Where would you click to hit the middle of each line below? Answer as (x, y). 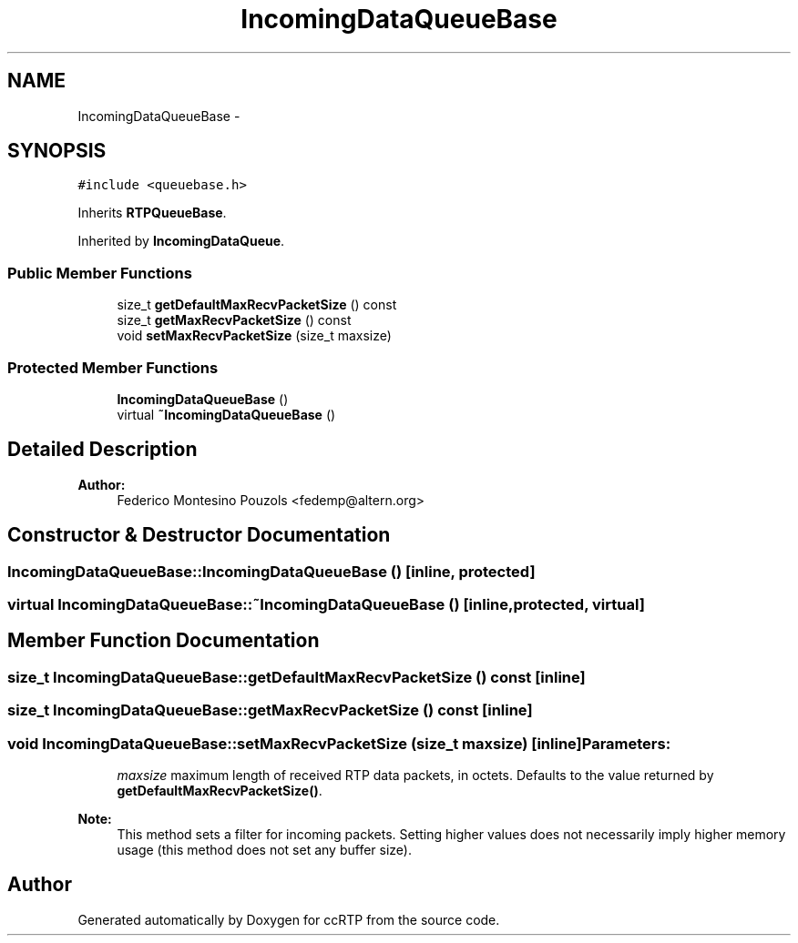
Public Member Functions (100, 273)
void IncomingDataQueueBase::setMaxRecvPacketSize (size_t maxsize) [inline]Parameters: (339, 743)
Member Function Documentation (164, 641)
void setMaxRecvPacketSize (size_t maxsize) (254, 336)
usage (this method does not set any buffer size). (264, 849)
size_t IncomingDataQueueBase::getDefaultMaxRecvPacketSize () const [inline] (297, 677)
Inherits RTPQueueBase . (152, 213)
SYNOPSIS (57, 151)
